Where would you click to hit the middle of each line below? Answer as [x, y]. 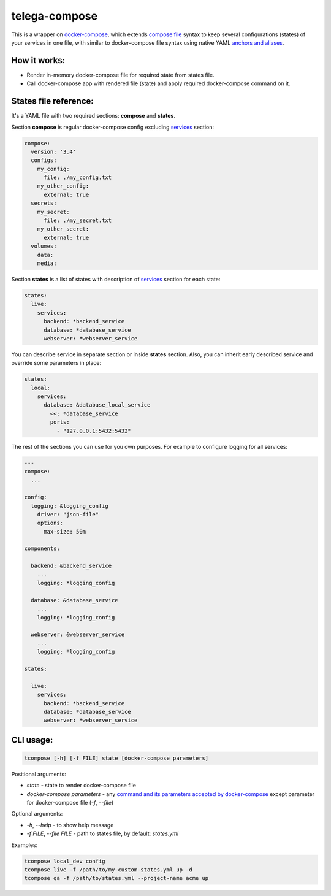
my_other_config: [63, 186]
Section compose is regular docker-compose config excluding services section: [113, 127]
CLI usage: [32, 740]
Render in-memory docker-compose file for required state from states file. [120, 75]
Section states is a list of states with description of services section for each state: [116, 279]
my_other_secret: [63, 229]
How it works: [38, 60]
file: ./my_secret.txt [78, 220]
